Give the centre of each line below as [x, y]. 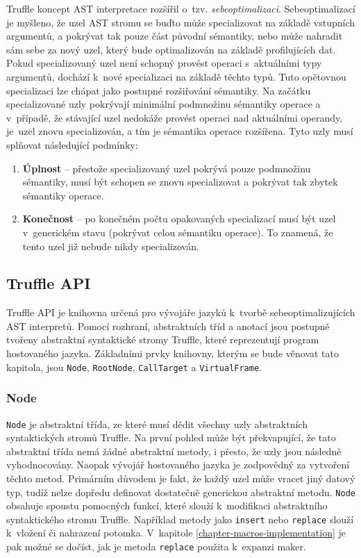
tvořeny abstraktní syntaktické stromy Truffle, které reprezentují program [163, 339]
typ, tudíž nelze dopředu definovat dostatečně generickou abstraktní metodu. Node [181, 492]
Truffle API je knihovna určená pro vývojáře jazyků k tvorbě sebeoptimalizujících [181, 312]
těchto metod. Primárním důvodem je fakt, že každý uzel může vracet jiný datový [181, 478]
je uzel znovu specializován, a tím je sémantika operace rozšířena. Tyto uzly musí [180, 131]
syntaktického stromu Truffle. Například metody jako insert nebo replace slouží [180, 519]
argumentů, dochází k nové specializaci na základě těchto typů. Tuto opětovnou [176, 76]
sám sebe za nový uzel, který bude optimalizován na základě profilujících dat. [171, 49]
